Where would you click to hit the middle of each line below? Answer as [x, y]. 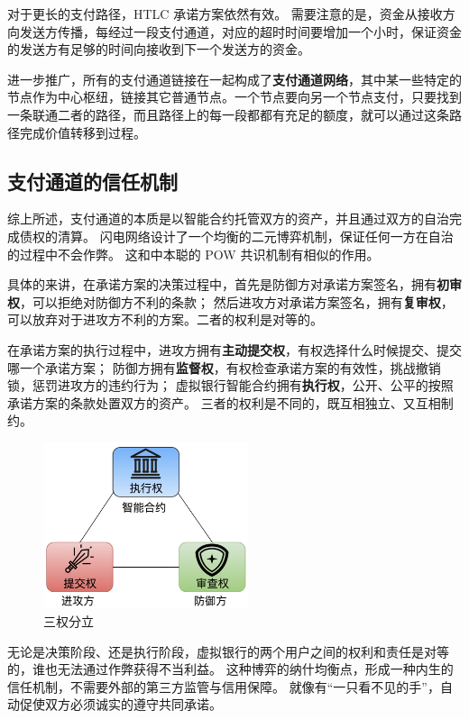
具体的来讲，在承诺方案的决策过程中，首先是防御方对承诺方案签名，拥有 [222, 284]
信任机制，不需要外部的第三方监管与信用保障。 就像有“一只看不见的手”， [224, 686]
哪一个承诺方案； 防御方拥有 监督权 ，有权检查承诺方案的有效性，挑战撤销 [224, 367]
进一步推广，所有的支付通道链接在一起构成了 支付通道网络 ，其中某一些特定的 [234, 79]
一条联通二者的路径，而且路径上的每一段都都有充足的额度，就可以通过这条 [228, 114]
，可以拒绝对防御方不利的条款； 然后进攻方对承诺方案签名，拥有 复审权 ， [237, 301]
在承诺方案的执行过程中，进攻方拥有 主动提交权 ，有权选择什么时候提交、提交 [234, 349]
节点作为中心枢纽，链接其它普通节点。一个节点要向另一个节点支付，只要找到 [234, 97]
